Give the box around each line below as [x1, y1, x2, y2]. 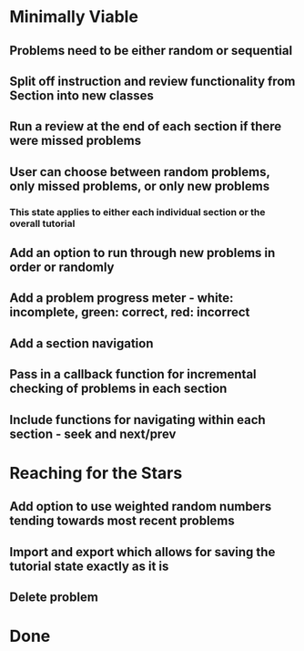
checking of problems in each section [9, 381, 228, 397]
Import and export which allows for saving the [9, 544, 276, 560]
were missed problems [9, 133, 142, 149]
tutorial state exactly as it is [9, 558, 169, 573]
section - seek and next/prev [9, 426, 177, 441]
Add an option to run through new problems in [9, 245, 276, 261]
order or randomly [9, 260, 115, 275]
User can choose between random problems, [9, 164, 270, 180]
